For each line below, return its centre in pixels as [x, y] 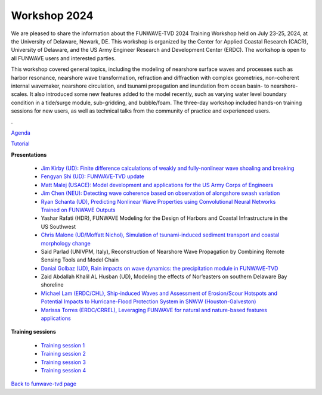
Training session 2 [64, 354]
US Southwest [58, 226]
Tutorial [20, 144]
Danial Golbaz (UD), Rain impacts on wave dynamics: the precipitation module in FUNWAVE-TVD [160, 268]
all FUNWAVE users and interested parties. [64, 58]
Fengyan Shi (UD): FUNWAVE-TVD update [92, 176]
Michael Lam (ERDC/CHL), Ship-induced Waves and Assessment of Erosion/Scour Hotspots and [159, 293]
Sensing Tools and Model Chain [80, 260]
